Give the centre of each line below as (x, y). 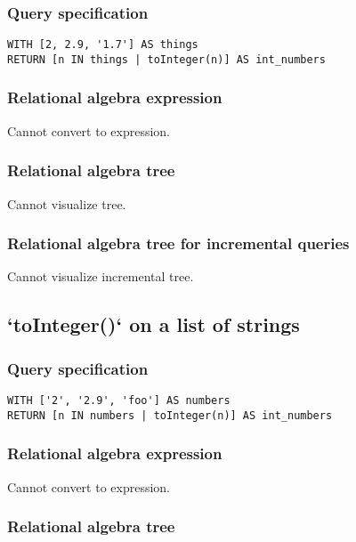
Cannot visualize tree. (67, 203)
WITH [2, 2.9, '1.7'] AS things (103, 45)
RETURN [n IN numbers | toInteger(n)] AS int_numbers (170, 415)
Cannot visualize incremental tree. (101, 276)
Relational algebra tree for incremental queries (178, 243)
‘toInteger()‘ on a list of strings (154, 324)
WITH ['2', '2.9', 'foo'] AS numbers (119, 400)
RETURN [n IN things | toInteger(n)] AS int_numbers (166, 59)
